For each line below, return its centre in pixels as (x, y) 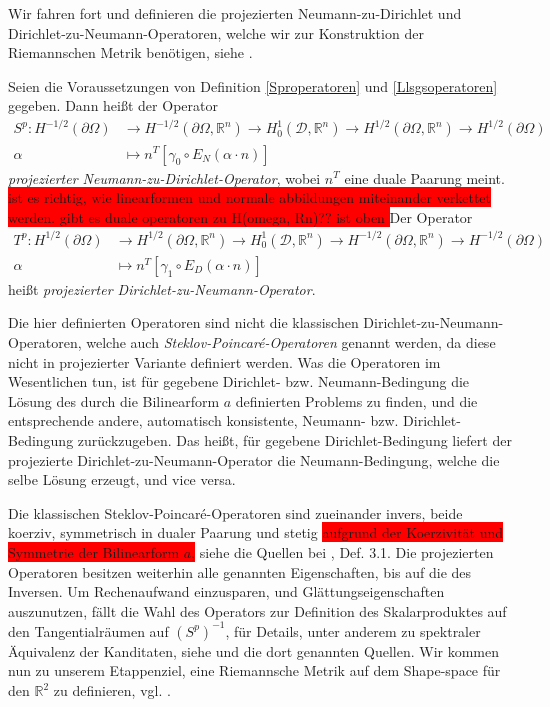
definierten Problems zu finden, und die (356, 400)
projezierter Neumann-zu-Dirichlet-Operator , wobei (164, 177)
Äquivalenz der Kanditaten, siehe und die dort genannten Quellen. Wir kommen (254, 650)
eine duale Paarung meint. (424, 177)
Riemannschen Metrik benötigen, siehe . (130, 52)
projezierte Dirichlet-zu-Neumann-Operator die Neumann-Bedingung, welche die (254, 459)
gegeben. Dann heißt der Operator (113, 105)
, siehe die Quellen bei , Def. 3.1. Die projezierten (342, 552)
